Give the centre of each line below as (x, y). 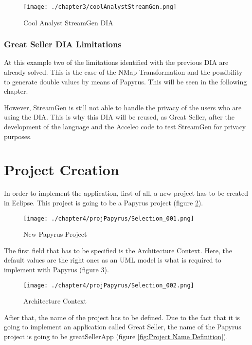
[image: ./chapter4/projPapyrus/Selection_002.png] (109, 285)
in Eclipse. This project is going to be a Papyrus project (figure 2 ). (104, 202)
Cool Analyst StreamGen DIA (68, 22)
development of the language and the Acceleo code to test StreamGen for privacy (125, 127)
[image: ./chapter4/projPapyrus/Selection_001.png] (109, 218)
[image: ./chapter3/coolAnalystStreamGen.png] (100, 7)
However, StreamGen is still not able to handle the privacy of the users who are (123, 107)
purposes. (18, 136)
